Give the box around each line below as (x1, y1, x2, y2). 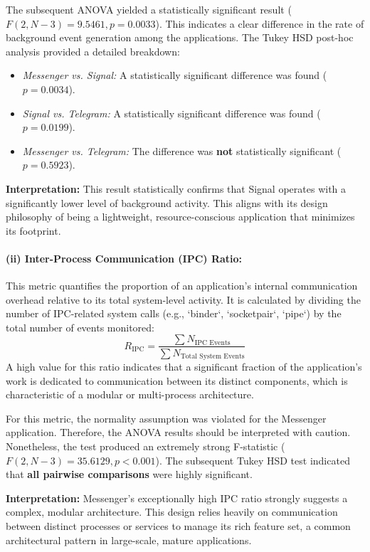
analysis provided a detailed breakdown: (6, 43, 180, 58)
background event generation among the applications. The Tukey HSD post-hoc (6, 30, 354, 45)
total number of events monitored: (6, 319, 154, 334)
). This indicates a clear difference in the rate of (155, 16, 364, 31)
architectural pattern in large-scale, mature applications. (6, 532, 252, 547)
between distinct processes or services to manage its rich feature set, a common (6, 518, 351, 533)
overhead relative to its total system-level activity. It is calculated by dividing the (6, 292, 361, 307)
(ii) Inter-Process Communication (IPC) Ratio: (6, 250, 243, 265)
